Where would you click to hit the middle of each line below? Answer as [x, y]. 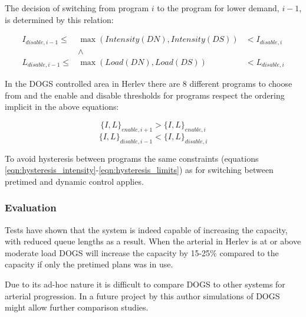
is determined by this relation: [59, 19]
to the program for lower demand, [218, 8]
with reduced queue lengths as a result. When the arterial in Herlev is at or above [153, 241]
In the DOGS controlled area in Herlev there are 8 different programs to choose [149, 84]
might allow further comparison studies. [77, 307]
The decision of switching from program [77, 8]
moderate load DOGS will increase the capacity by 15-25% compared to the [142, 252]
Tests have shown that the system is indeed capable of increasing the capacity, [146, 229]
